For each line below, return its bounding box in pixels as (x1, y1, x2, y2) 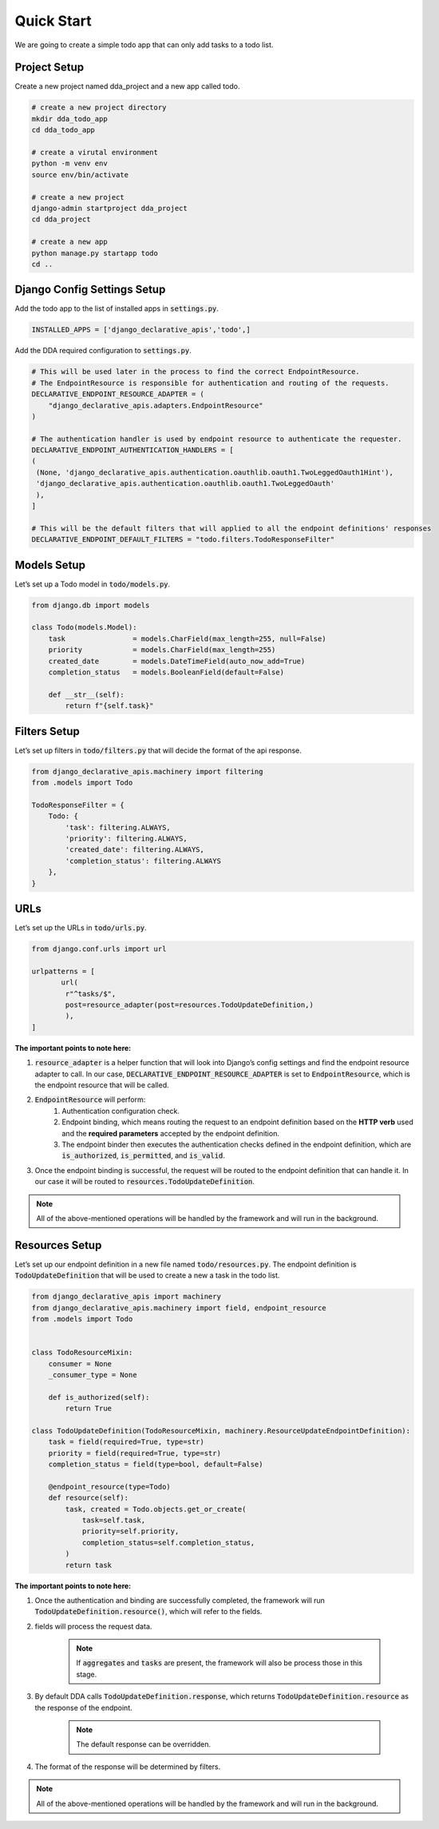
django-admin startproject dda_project (31, 204, 188, 213)
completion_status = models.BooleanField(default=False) (48, 668, 285, 677)
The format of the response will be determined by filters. (34, 1762, 221, 1771)
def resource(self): (48, 1493, 129, 1502)
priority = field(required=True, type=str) (48, 1449, 221, 1457)
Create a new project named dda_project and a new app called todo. (14, 82, 240, 91)
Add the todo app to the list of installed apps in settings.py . (14, 304, 219, 313)
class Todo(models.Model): (31, 623, 137, 632)
